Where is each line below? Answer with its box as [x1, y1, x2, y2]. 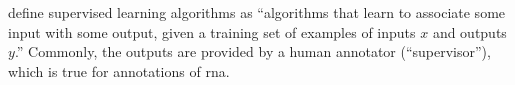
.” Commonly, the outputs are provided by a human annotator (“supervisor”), [14, 41, 491, 62]
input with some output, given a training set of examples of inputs [8, 21, 416, 42]
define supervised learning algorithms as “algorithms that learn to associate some [8, 2, 506, 22]
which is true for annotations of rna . [8, 60, 230, 81]
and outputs [432, 21, 507, 42]
